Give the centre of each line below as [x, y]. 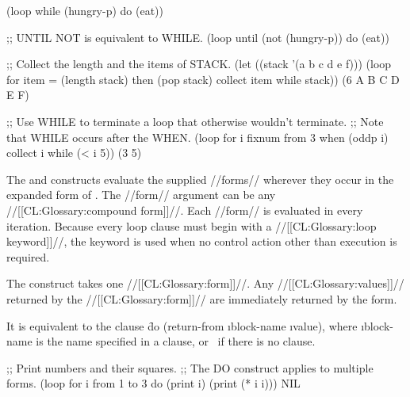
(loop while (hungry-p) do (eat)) [85, 10]
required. [28, 256]
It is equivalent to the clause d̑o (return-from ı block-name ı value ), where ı [186, 325]
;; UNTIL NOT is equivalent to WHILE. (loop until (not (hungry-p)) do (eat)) [198, 37]
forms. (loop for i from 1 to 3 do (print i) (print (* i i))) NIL [153, 383]
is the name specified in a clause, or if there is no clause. [176, 341]
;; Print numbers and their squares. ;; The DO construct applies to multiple [190, 367]
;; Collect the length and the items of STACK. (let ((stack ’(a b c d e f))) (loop [199, 64]
